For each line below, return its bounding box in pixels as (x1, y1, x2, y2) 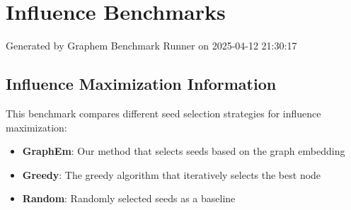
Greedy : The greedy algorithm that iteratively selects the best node (22, 167, 321, 182)
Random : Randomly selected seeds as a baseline (22, 191, 236, 206)
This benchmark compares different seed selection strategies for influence (6, 105, 321, 120)
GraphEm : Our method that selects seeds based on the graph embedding (22, 144, 345, 158)
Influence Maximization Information (6, 73, 277, 95)
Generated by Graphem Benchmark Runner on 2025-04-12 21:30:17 (6, 38, 297, 53)
